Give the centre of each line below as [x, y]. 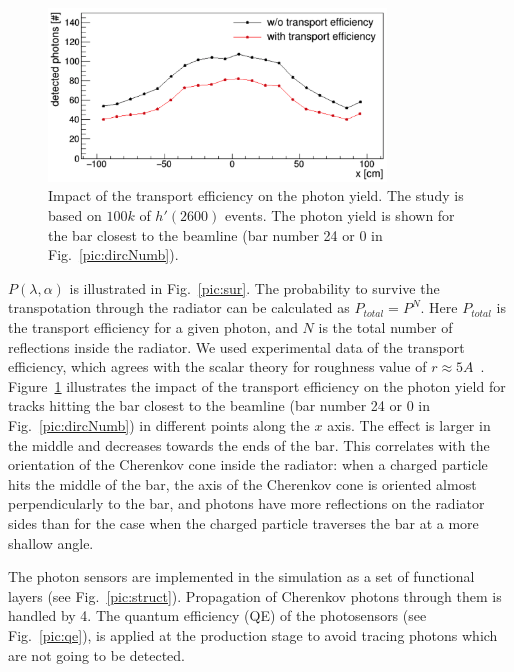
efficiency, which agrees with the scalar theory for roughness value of [217, 366]
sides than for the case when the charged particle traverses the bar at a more [243, 522]
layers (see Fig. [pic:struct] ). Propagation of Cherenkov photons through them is [255, 595]
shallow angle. [51, 542]
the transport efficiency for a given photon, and [153, 327]
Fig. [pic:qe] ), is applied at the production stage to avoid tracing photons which [253, 634]
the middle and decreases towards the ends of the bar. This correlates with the [249, 444]
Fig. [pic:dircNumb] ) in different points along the [159, 425]
